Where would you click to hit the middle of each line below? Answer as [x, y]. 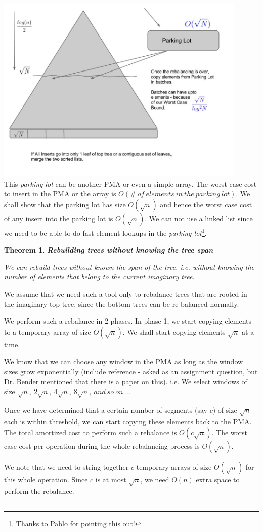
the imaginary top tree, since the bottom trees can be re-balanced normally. [122, 304]
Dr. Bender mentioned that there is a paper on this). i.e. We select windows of [126, 381]
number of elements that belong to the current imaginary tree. [99, 277]
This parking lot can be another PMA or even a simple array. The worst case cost [130, 183]
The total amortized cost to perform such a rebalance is [91, 432]
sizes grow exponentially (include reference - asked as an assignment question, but [131, 371]
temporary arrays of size [174, 467]
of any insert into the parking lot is [59, 218]
